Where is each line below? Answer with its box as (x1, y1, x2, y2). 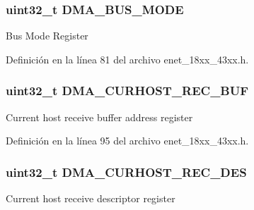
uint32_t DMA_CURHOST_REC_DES (6, 163, 247, 180)
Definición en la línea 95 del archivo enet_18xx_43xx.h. (6, 133, 249, 148)
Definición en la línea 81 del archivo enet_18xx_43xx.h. (6, 51, 249, 66)
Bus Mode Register (6, 28, 88, 43)
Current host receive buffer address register (6, 109, 193, 124)
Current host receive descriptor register (6, 191, 175, 206)
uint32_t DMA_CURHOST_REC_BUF (6, 82, 249, 99)
